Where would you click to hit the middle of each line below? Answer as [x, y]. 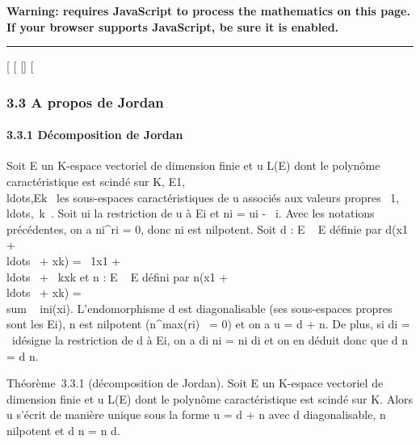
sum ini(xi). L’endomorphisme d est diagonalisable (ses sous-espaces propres [199, 308]
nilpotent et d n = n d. [63, 430]
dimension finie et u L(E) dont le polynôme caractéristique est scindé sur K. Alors [210, 398]
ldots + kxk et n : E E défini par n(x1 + [118, 276]
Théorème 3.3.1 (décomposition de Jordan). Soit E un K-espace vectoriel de [195, 383]
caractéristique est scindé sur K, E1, [96, 182]
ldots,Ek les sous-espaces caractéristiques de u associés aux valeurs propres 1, [203, 197]
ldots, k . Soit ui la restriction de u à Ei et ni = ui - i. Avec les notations [191, 213]
